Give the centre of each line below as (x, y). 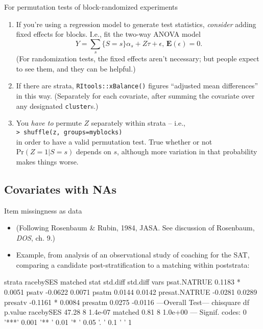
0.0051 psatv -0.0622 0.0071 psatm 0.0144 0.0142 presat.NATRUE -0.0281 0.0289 (131, 292)
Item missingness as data (43, 210)
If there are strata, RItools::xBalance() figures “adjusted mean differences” (137, 86)
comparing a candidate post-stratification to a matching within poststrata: (133, 264)
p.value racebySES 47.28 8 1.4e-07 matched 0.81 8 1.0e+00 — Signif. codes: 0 (125, 312)
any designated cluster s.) (57, 105)
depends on (93, 151)
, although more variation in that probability (187, 151)
